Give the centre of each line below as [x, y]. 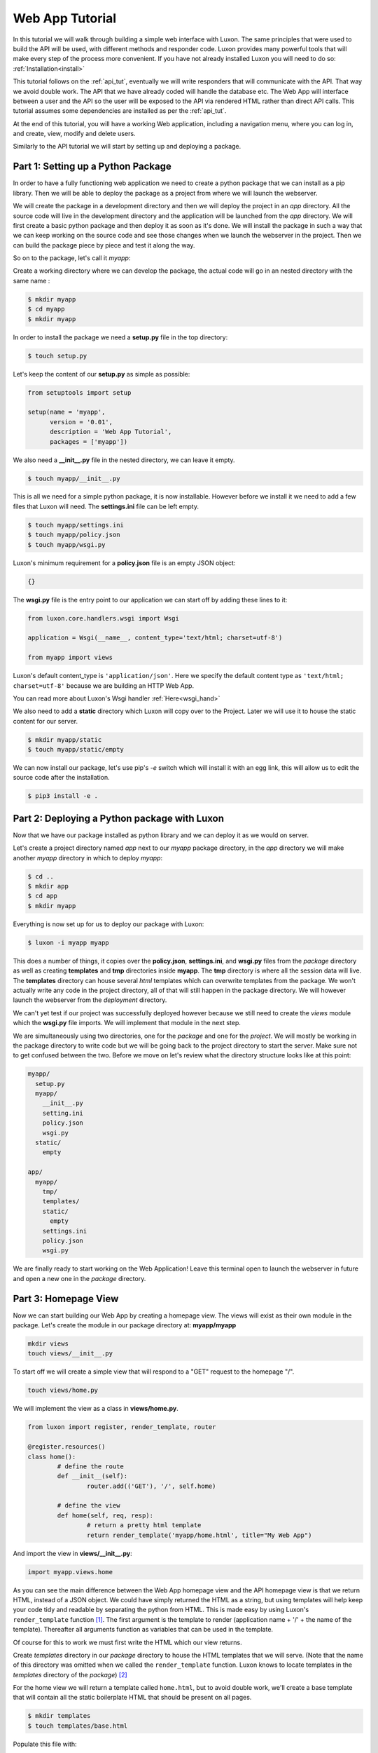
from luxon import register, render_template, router [122, 1427]
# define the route [90, 1466]
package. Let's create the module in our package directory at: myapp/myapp [125, 1325]
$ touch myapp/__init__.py [74, 478]
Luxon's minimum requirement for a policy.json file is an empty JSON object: [124, 563]
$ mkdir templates [59, 1716]
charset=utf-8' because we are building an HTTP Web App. [104, 685]
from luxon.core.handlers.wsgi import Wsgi [104, 618]
